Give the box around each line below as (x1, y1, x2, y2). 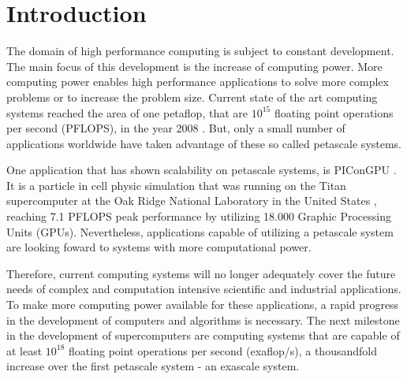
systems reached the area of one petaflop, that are (6, 104, 248, 121)
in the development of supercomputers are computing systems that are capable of (6, 327, 400, 344)
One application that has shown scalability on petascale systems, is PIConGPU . (6, 162, 397, 178)
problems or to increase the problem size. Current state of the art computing (6, 88, 378, 105)
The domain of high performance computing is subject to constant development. (6, 43, 394, 59)
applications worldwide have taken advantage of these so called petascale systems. (6, 135, 402, 151)
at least (6, 342, 43, 359)
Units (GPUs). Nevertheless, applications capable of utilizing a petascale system (6, 223, 394, 240)
